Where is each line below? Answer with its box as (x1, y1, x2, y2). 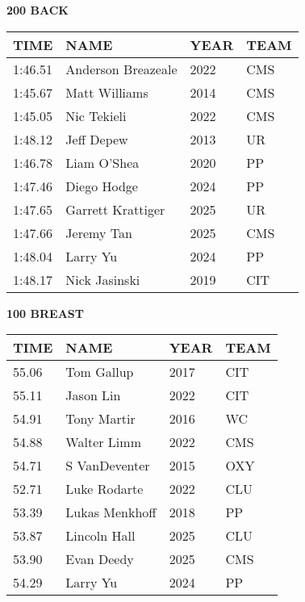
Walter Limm (65, 433, 141, 452)
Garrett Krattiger (65, 199, 165, 219)
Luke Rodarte (65, 479, 144, 499)
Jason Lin (65, 386, 121, 405)
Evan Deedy (65, 550, 134, 569)
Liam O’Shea (65, 153, 140, 172)
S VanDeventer (65, 456, 150, 475)
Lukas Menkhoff (65, 503, 157, 522)
